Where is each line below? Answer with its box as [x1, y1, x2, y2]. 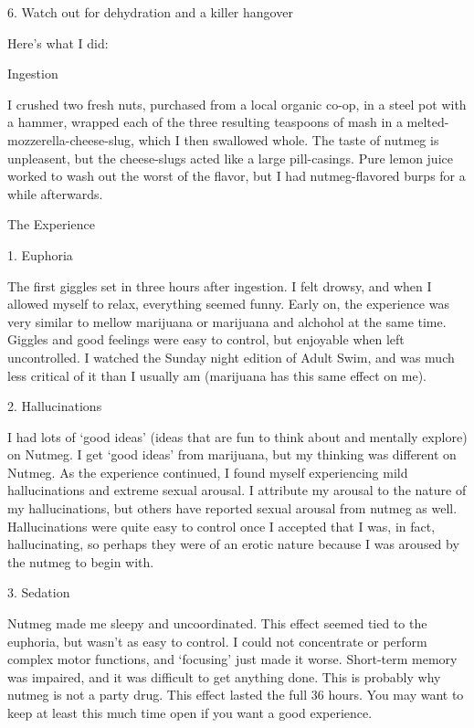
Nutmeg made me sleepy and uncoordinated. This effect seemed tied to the [7, 614, 427, 633]
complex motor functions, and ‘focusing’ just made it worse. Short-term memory [7, 649, 458, 669]
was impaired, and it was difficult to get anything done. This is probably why [7, 667, 441, 686]
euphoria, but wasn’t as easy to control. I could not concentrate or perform [7, 631, 427, 650]
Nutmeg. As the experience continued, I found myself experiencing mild [7, 462, 408, 481]
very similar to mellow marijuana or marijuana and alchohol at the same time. [7, 311, 447, 331]
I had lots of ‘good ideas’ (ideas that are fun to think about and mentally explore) [7, 427, 468, 446]
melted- [406, 112, 449, 132]
